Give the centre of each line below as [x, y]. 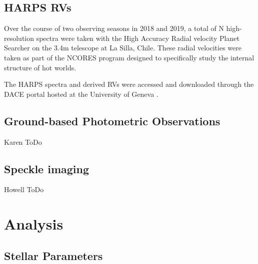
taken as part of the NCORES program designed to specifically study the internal [129, 57]
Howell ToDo [24, 189]
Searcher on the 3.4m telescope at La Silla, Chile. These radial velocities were [123, 48]
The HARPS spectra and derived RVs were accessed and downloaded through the [129, 84]
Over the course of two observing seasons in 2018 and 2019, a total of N [114, 28]
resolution [19, 38]
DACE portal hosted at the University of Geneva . [81, 94]
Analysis [34, 224]
